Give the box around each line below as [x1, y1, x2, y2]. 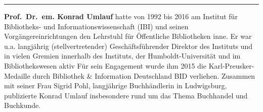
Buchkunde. [4, 100, 41, 110]
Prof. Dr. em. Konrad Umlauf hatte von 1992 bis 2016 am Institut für [4, 11, 238, 21]
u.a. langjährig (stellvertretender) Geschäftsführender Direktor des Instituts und [4, 40, 253, 51]
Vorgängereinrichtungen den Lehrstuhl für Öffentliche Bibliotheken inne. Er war [4, 31, 252, 41]
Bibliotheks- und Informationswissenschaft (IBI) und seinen [4, 21, 189, 31]
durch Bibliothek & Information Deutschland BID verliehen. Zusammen [32, 70, 255, 81]
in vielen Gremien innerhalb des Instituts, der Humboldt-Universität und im [4, 50, 241, 61]
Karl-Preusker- [208, 60, 254, 71]
